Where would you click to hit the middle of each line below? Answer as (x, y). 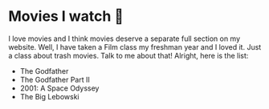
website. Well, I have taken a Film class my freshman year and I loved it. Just (135, 46)
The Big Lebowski (49, 96)
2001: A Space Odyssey (59, 88)
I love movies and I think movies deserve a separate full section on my (124, 38)
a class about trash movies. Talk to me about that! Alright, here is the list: (128, 55)
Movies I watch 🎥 (66, 16)
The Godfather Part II (55, 79)
